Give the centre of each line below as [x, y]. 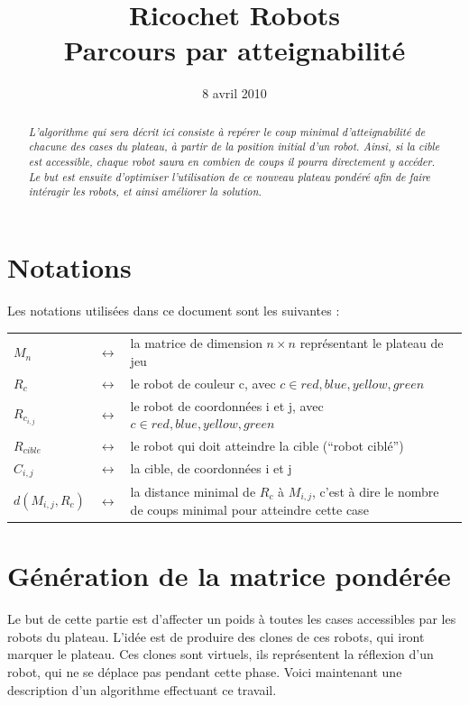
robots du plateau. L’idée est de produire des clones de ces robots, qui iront [216, 636]
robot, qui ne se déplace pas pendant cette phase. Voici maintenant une [205, 671]
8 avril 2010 [234, 93]
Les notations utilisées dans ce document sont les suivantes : [174, 310]
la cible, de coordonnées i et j [211, 468]
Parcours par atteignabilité [234, 50]
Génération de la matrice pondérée [229, 576]
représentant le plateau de [372, 343]
